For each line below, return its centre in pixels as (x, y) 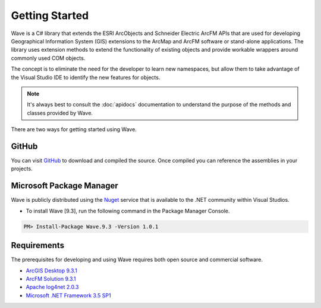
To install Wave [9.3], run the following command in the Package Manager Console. (128, 211)
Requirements (38, 245)
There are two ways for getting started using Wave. (74, 129)
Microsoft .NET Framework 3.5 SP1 (68, 295)
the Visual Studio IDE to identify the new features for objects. (86, 77)
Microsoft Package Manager (64, 186)
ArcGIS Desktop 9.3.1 (51, 271)
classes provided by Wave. (60, 113)
